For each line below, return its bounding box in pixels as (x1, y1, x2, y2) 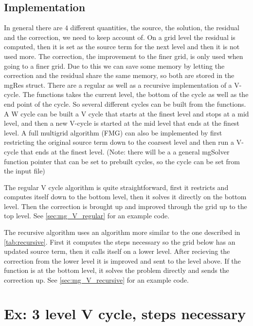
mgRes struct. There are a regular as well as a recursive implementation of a (4, 79, 232, 90)
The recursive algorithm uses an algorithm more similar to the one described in (4, 227, 240, 237)
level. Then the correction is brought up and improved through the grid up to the (4, 201, 247, 211)
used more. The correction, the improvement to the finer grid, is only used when (4, 51, 243, 61)
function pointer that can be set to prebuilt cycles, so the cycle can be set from (4, 156, 240, 166)
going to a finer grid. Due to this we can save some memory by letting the (4, 60, 225, 71)
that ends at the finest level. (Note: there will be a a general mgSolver (20, 146, 230, 156)
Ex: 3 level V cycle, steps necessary (4, 303, 246, 323)
